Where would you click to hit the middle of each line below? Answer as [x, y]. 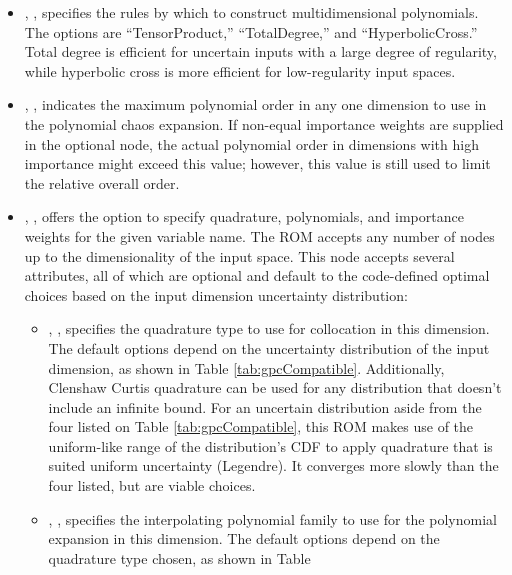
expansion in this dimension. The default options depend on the [244, 538]
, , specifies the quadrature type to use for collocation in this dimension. [269, 328]
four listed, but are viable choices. [152, 485]
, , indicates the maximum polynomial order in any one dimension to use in [255, 104]
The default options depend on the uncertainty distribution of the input [269, 347]
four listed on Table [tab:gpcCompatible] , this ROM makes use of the [261, 426]
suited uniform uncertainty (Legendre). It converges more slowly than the [273, 465]
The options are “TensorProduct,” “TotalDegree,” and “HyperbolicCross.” [251, 31]
